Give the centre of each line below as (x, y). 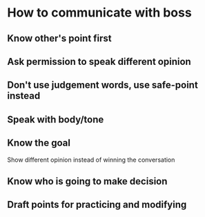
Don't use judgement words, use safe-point (102, 85)
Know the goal (39, 143)
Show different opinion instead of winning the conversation (91, 160)
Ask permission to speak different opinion (99, 61)
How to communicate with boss (99, 13)
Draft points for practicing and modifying (97, 205)
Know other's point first (59, 38)
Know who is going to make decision (87, 181)
